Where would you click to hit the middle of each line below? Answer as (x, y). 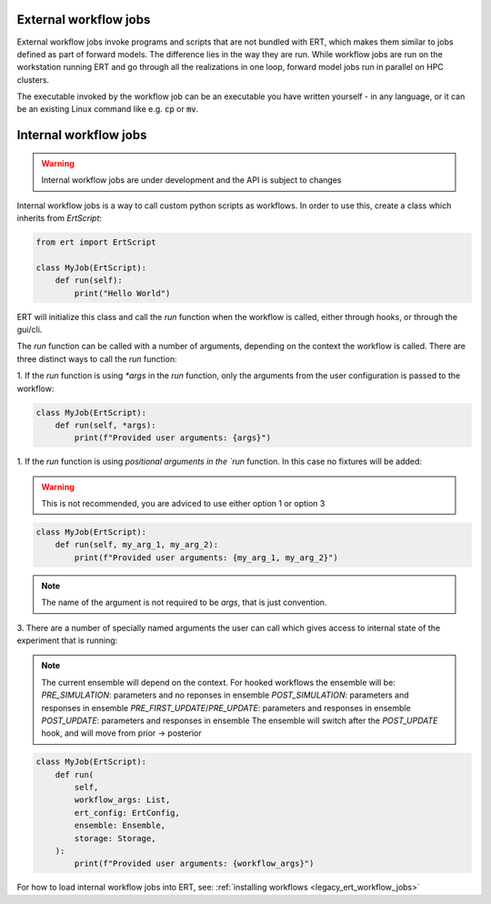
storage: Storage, (115, 838)
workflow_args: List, (122, 800)
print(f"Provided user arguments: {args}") (173, 438)
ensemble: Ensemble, (120, 826)
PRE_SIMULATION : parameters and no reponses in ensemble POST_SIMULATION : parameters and (225, 695)
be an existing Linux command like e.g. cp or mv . (108, 109)
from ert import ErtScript (96, 242)
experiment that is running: (67, 640)
